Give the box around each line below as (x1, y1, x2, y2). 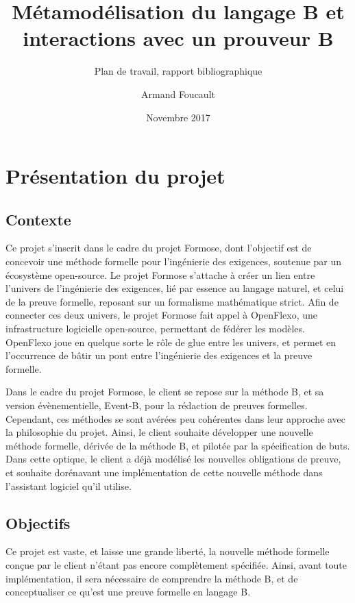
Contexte (5, 208, 71, 230)
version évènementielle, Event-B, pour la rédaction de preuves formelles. (5, 398, 308, 413)
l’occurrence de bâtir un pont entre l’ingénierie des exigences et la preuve (5, 348, 313, 362)
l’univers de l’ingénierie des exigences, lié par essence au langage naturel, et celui (5, 281, 344, 295)
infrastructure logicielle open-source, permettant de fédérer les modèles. (5, 321, 305, 336)
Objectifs (5, 512, 71, 533)
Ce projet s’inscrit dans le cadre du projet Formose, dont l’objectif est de (5, 241, 312, 255)
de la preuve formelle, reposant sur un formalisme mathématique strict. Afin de (5, 294, 339, 308)
